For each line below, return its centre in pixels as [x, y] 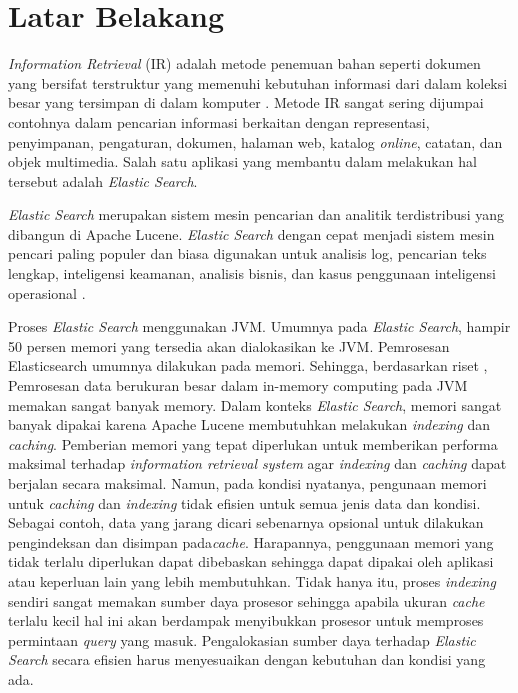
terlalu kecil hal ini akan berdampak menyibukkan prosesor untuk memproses [246, 620]
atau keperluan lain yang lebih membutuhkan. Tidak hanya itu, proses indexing [252, 580]
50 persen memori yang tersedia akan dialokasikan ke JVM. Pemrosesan [229, 345]
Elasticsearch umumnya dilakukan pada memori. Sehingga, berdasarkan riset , [248, 365]
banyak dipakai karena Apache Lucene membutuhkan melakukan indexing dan [249, 424]
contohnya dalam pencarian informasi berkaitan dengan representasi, [219, 121]
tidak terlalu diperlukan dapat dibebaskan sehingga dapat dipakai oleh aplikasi [251, 561]
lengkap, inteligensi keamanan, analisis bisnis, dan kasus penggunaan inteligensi [252, 273]
